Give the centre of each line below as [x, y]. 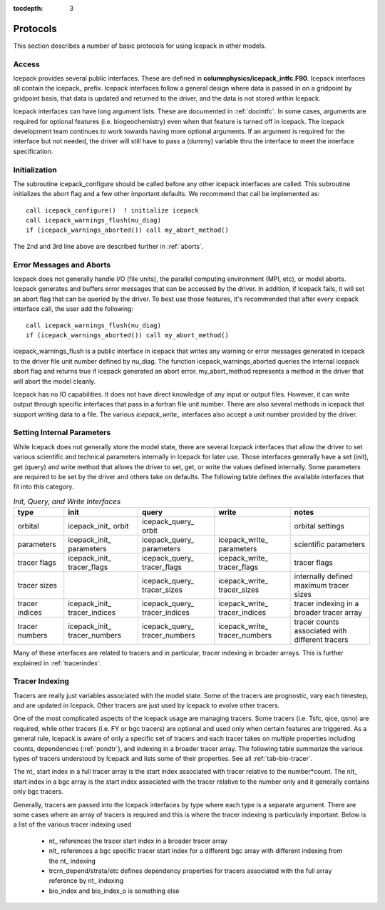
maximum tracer [322, 586]
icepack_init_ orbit [98, 526]
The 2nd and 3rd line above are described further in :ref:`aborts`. [108, 246]
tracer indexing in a [327, 604]
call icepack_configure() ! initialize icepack [112, 210]
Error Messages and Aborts [62, 265]
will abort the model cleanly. [55, 381]
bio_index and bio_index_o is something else [114, 891]
